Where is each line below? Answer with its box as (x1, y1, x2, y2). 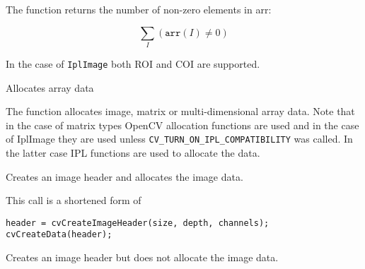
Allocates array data (6, 80, 94, 95)
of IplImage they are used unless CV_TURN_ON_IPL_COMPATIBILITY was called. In (6, 131, 353, 146)
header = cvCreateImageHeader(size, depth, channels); (6, 217, 270, 228)
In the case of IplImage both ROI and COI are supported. (6, 56, 260, 71)
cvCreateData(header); (6, 229, 112, 240)
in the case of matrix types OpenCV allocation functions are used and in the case (6, 117, 359, 132)
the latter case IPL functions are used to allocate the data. (6, 145, 260, 160)
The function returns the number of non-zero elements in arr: (6, 2, 272, 16)
